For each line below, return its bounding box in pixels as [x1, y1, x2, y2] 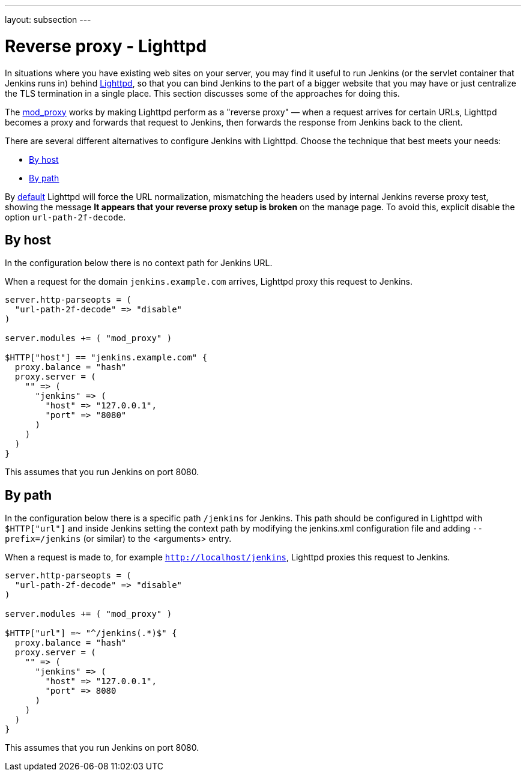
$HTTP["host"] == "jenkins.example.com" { [5, 353, 208, 363]
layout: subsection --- [5, 14, 91, 25]
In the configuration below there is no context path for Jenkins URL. [5, 258, 273, 268]
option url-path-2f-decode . [5, 211, 126, 222]
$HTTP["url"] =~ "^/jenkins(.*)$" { [5, 628, 177, 638]
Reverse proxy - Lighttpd [5, 35, 207, 56]
